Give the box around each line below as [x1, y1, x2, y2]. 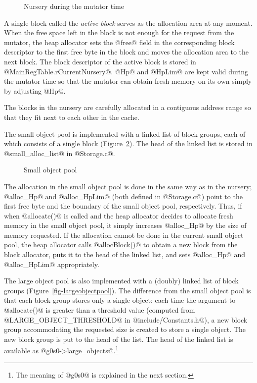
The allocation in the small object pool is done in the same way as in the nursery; [4, 181, 252, 191]
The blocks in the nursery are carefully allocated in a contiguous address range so [4, 102, 251, 112]
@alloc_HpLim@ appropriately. [4, 259, 99, 269]
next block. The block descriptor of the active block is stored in [4, 56, 196, 66]
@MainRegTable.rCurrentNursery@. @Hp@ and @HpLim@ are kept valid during [4, 66, 248, 76]
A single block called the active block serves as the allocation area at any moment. [4, 17, 253, 28]
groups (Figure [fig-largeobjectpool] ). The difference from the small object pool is [4, 285, 251, 295]
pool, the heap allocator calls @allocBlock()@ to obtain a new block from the [4, 239, 238, 250]
